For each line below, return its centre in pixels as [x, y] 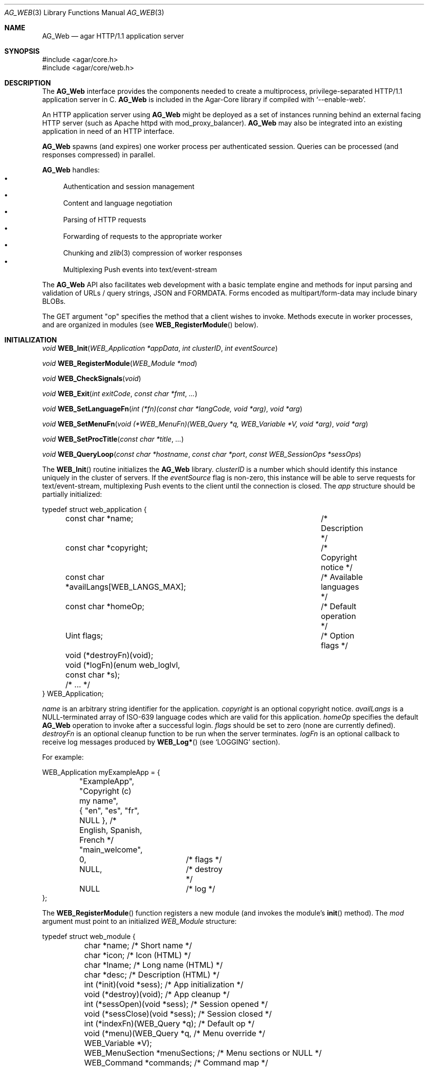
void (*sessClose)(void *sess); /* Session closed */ [178, 1014]
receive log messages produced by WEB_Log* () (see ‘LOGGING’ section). [161, 742]
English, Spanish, [111, 830]
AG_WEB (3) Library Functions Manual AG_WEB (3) [84, 12]
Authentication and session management [129, 186]
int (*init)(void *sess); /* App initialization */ [164, 984]
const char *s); [93, 675]
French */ [96, 840]
